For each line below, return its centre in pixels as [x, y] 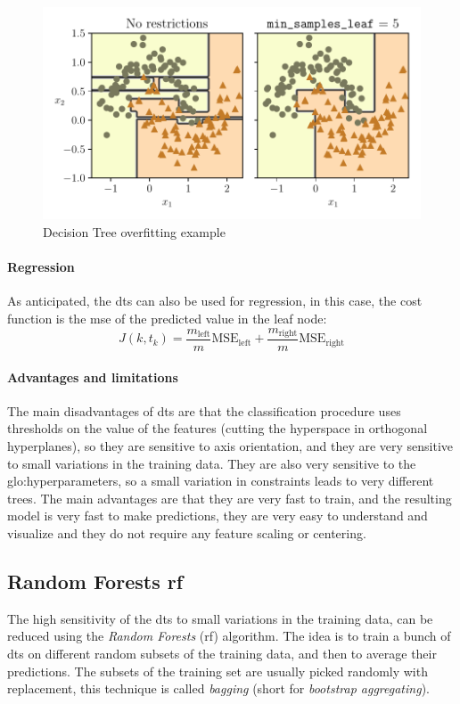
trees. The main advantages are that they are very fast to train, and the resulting [230, 498]
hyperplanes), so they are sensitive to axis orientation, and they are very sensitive [230, 446]
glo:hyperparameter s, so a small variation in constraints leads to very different [221, 481]
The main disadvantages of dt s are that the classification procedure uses [204, 410]
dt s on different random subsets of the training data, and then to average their [222, 653]
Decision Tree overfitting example [134, 231]
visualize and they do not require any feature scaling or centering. [187, 532]
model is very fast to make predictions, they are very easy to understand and [218, 516]
